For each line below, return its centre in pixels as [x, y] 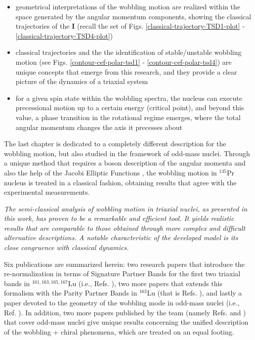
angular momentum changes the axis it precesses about [99, 127]
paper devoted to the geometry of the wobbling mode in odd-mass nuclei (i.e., [122, 303]
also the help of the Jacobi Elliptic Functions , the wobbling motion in [110, 172]
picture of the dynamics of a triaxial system [82, 81]
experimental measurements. [47, 192]
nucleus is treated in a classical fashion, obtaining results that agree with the [120, 182]
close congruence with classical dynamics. [66, 247]
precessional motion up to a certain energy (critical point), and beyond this [130, 107]
